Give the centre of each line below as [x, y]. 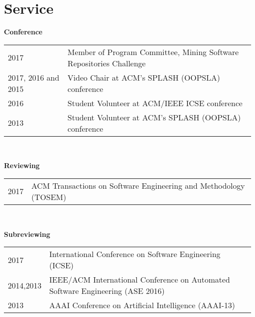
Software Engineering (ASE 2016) [107, 291]
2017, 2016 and [34, 77]
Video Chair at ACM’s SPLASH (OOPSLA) [144, 77]
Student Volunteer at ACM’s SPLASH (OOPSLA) [154, 117]
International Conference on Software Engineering [135, 254]
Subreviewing [27, 234]
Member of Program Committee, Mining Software [153, 52]
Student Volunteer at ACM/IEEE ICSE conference [155, 103]
